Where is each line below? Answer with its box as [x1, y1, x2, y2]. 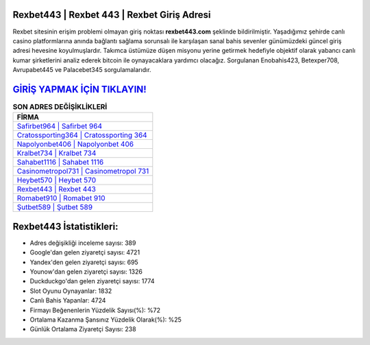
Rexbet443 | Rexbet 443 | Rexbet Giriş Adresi [12, 9, 211, 21]
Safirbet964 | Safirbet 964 [16, 121, 103, 131]
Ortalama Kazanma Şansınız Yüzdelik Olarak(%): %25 [29, 316, 182, 324]
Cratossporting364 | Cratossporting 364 [16, 130, 147, 140]
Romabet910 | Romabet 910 [16, 193, 106, 203]
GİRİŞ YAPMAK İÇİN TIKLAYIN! [12, 83, 147, 95]
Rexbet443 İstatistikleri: [12, 220, 119, 233]
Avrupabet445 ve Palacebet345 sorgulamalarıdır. [12, 66, 151, 74]
